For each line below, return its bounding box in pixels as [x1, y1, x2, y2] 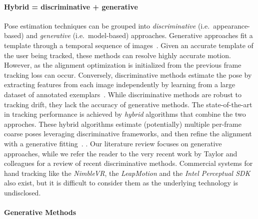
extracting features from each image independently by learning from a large [4, 79, 235, 90]
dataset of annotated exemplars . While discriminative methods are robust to [4, 89, 241, 99]
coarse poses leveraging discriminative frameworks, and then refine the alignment [4, 128, 252, 139]
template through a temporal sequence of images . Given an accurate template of [4, 40, 253, 50]
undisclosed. [4, 187, 41, 197]
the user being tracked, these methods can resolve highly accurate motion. [4, 50, 231, 60]
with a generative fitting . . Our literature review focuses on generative [4, 138, 222, 148]
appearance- [213, 20, 250, 31]
